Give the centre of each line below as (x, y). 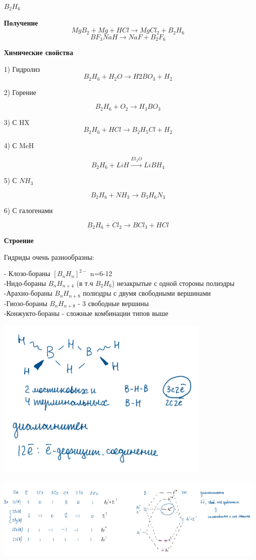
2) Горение (20, 92)
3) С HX (17, 122)
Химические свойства (39, 52)
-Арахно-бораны (28, 293)
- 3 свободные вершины (113, 303)
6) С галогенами (29, 210)
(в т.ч (85, 283)
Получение (21, 22)
